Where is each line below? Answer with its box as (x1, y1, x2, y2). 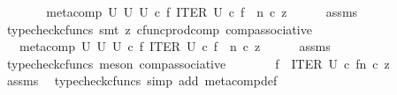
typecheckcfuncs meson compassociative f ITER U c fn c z (6, 54, 390, 72)
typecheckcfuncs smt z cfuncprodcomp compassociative (6, 19, 312, 38)
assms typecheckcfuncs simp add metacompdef (6, 71, 278, 90)
